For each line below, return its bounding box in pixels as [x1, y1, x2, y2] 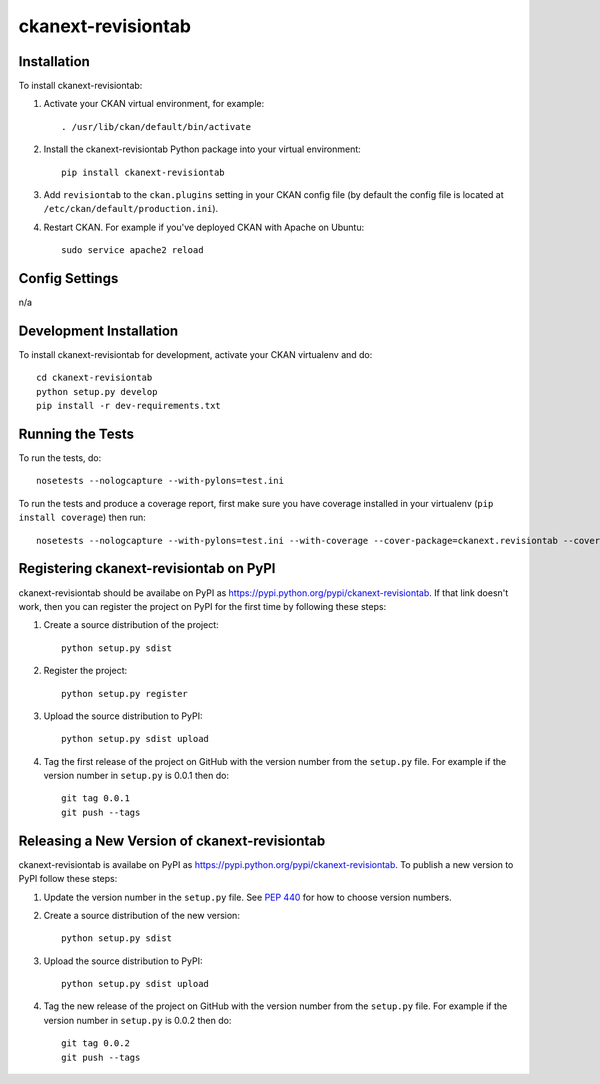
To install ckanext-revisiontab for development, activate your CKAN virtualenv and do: [18, 349, 373, 360]
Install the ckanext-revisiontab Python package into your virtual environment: [43, 143, 362, 155]
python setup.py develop [36, 386, 158, 397]
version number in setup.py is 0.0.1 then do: [43, 770, 230, 782]
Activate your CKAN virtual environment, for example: [43, 98, 265, 110]
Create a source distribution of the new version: [43, 909, 240, 921]
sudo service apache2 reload [61, 245, 204, 256]
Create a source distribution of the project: [43, 619, 219, 631]
